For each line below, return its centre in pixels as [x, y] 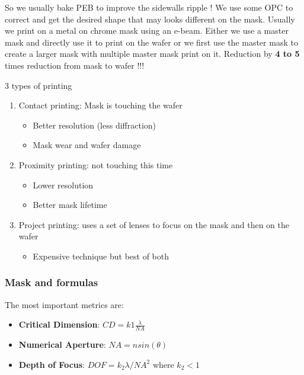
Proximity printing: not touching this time [96, 164]
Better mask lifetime [70, 205]
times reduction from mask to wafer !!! [75, 65]
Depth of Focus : [52, 364]
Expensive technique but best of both [101, 256]
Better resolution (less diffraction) [95, 125]
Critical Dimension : [59, 324]
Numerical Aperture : [62, 344]
